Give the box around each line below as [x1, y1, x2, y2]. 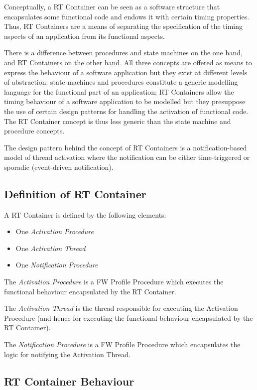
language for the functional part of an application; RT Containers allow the [4, 86, 234, 97]
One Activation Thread [15, 243, 86, 253]
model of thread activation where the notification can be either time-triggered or [4, 152, 250, 162]
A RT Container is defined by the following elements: [4, 209, 166, 220]
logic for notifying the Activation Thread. [4, 349, 130, 359]
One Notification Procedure [15, 260, 98, 270]
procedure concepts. [4, 126, 65, 136]
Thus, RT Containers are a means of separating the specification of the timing [4, 21, 243, 31]
